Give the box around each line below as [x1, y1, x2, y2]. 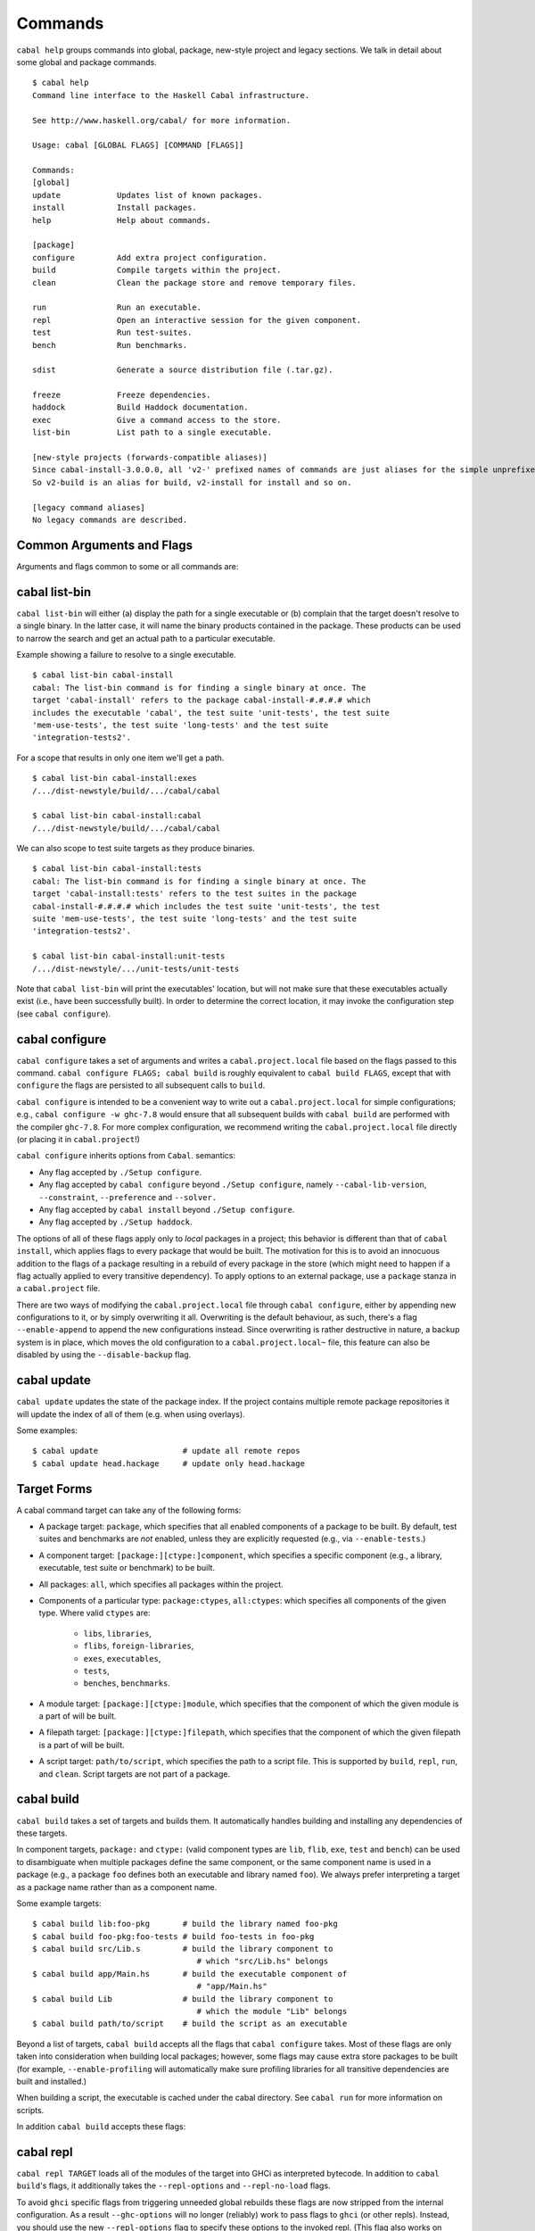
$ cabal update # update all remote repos [32, 1446, 300, 1456]
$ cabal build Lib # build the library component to [32, 1994, 333, 2003]
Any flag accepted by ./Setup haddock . [38, 1216, 193, 1227]
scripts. [16, 2104, 45, 2115]
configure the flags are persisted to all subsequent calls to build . [16, 1080, 266, 1091]
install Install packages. [32, 203, 198, 213]
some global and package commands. [16, 56, 157, 67]
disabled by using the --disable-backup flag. [16, 1349, 192, 1360]
